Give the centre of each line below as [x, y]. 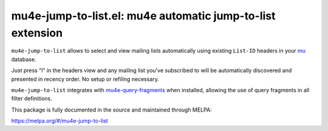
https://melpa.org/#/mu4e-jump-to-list [60, 121]
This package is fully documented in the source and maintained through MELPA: [111, 110]
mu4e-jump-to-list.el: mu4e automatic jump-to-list [143, 16]
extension [37, 33]
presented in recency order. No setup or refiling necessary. [85, 79]
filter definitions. [32, 99]
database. [24, 59]
